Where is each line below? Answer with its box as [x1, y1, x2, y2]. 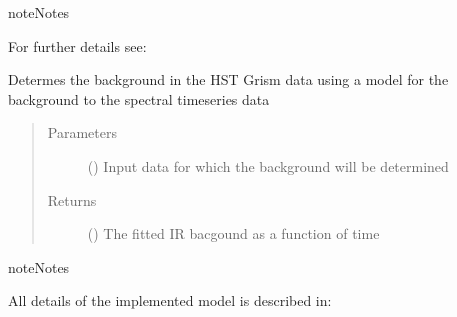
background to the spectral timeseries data [8, 88, 270, 109]
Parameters [47, 122, 117, 143]
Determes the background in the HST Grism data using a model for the [8, 69, 449, 90]
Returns [47, 189, 97, 210]
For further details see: [8, 35, 147, 56]
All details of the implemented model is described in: [8, 290, 332, 311]
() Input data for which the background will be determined [87, 155, 449, 176]
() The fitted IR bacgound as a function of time [87, 223, 380, 244]
